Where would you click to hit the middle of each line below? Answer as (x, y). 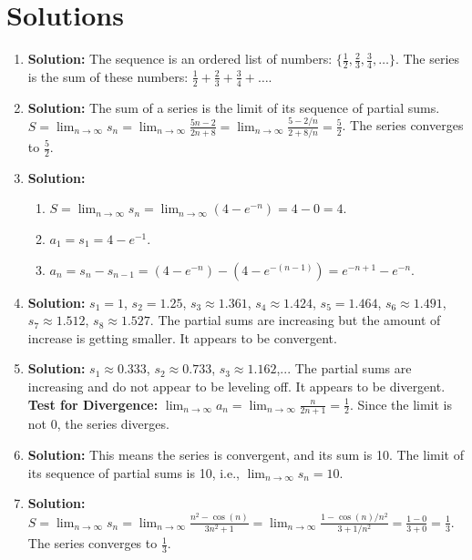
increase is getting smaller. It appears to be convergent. (182, 337)
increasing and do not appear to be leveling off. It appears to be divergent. (236, 386)
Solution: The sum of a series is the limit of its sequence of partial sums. (234, 107)
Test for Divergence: (93, 404)
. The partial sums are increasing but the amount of (295, 320)
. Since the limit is (400, 404)
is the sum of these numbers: (108, 76)
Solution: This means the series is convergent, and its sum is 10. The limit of (246, 454)
